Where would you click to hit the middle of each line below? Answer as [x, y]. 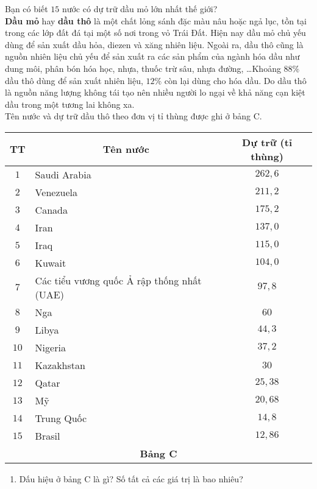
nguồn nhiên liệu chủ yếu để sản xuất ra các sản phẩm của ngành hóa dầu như [152, 56]
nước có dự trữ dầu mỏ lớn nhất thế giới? [140, 9]
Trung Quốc [61, 418]
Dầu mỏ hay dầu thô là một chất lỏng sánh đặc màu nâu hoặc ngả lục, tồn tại [156, 20]
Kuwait [51, 262]
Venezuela [56, 192]
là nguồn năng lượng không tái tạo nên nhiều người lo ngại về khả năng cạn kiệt [155, 92]
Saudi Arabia [63, 174]
